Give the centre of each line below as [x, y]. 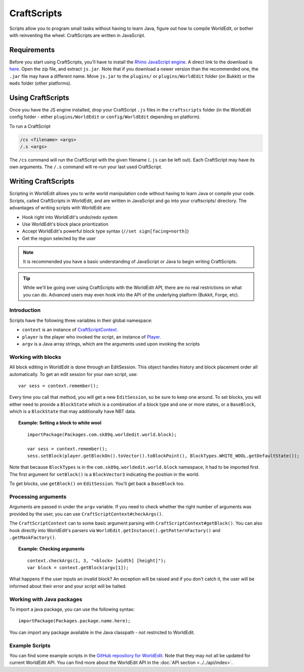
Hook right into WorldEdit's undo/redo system [70, 217]
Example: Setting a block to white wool [60, 423]
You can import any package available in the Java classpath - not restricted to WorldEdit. [102, 632]
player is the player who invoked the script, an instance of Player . [92, 337]
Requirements [32, 50]
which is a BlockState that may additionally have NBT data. [73, 412]
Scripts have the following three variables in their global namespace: [81, 320]
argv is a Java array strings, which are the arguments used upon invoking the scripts [111, 344]
